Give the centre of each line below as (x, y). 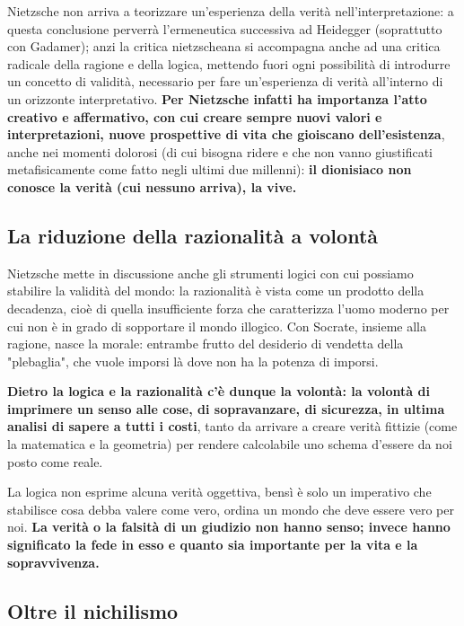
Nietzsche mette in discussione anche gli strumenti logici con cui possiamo (210, 273)
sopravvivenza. (53, 562)
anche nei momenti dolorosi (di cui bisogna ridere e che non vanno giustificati (220, 151)
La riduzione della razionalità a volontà (193, 235)
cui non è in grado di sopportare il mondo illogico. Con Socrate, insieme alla (217, 326)
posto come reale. (55, 461)
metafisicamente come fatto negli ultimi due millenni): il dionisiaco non (210, 169)
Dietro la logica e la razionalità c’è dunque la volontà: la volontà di (219, 391)
